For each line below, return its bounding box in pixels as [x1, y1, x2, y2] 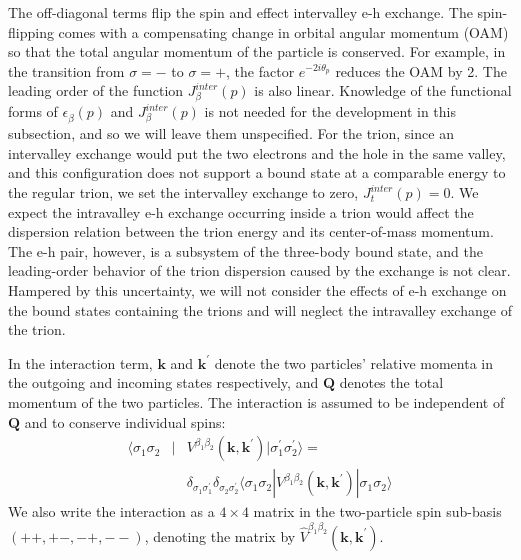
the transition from [8, 60, 125, 81]
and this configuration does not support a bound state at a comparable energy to [8, 162, 506, 183]
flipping [8, 21, 54, 42]
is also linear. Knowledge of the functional [254, 80, 512, 101]
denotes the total [339, 372, 444, 393]
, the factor [226, 60, 295, 81]
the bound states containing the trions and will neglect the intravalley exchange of [8, 299, 512, 320]
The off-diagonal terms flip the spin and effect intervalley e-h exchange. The [8, 2, 473, 22]
